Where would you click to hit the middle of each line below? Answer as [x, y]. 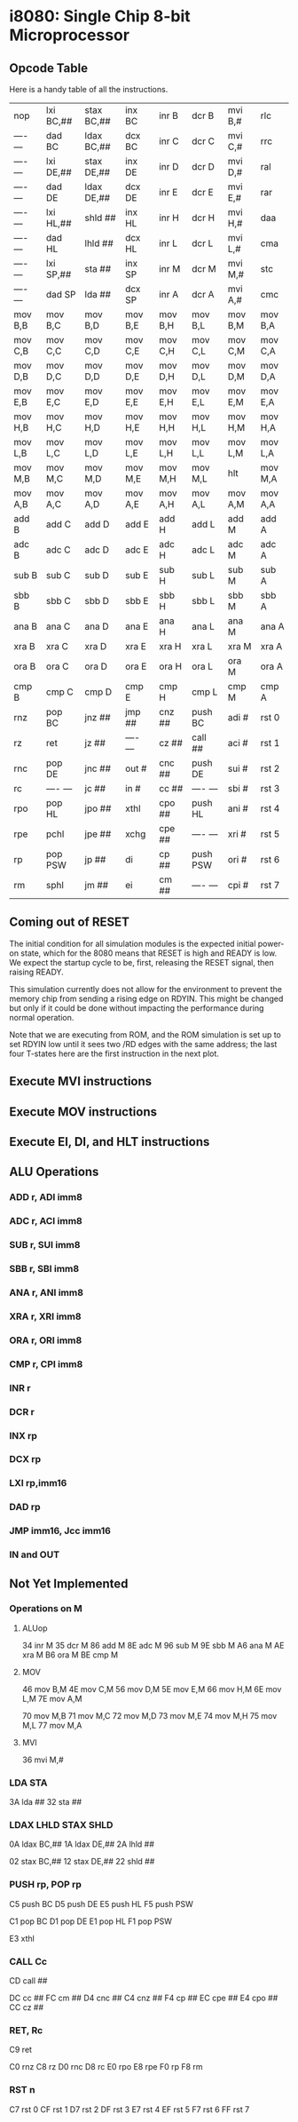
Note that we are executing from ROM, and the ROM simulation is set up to [145, 1034]
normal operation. [42, 1017]
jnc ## [98, 768]
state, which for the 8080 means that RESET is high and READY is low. [149, 953]
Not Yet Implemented [69, 1583]
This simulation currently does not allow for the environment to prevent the [145, 989]
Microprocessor [70, 35]
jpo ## [98, 808]
